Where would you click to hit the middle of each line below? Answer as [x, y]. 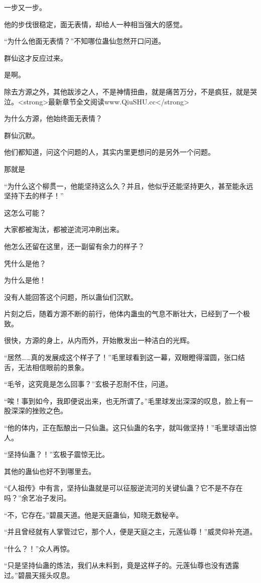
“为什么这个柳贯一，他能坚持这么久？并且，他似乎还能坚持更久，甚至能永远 [129, 186]
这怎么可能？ [25, 212]
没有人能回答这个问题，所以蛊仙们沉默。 [71, 297]
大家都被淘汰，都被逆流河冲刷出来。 [64, 229]
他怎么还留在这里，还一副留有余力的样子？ [74, 246]
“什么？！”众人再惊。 [39, 548]
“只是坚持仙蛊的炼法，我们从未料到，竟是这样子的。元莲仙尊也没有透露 [122, 565]
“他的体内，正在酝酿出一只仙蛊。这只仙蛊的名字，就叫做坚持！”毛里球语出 [127, 428]
